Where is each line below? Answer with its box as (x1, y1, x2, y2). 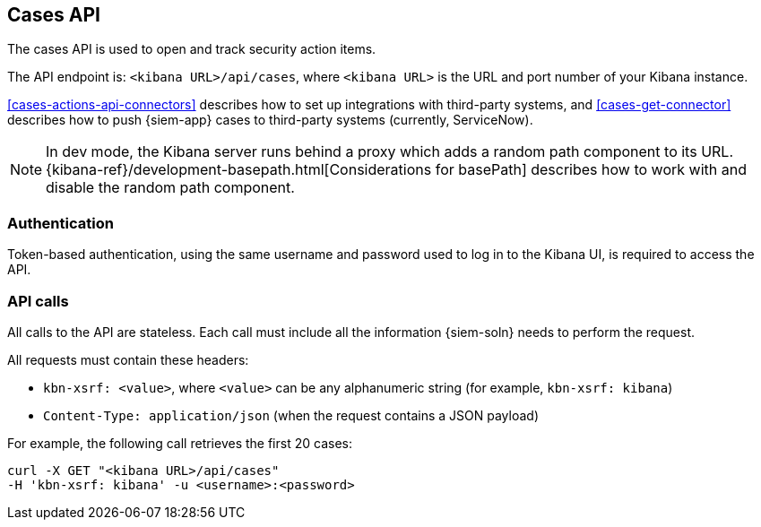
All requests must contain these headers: (7, 351, 249, 367)
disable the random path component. (46, 178, 295, 197)
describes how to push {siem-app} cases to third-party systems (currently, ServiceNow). (7, 112, 533, 128)
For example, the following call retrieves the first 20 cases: (7, 435, 352, 451)
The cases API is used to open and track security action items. (7, 41, 376, 57)
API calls (7, 291, 69, 310)
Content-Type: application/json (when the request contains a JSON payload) (43, 407, 539, 423)
